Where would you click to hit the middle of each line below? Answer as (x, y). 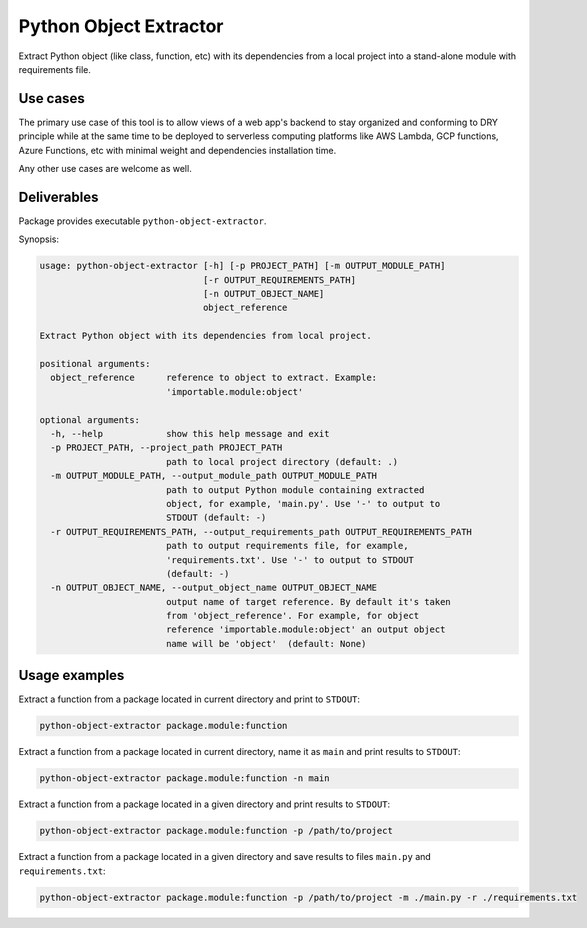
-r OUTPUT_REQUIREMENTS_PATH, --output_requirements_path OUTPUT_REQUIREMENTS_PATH (261, 531)
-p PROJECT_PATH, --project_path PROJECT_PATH (166, 448)
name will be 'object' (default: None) (266, 643)
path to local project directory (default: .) (282, 461)
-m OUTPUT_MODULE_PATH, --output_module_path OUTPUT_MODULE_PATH (214, 476)
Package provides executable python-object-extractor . (142, 221)
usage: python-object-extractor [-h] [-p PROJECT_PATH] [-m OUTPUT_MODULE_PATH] (242, 266)
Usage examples (71, 675)
